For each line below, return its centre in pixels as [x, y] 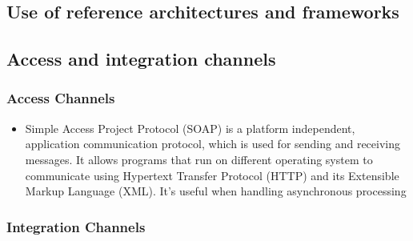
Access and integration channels [141, 59]
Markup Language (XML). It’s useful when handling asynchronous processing [216, 191]
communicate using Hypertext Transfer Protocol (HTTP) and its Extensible [212, 175]
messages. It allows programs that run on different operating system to [199, 159]
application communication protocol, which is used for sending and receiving [213, 144]
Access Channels [61, 98]
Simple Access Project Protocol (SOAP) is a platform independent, [190, 128]
